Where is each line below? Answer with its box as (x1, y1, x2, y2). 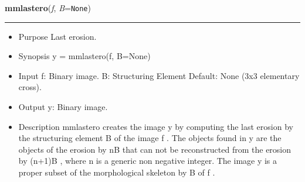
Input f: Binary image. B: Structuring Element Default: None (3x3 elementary (18, 69, 300, 81)
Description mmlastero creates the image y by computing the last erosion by (18, 120, 293, 132)
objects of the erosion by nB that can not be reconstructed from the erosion (18, 143, 292, 155)
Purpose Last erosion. (18, 30, 97, 42)
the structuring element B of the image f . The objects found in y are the (18, 132, 282, 144)
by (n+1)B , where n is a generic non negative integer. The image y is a (18, 154, 277, 167)
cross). (18, 81, 42, 93)
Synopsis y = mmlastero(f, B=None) (18, 50, 151, 62)
